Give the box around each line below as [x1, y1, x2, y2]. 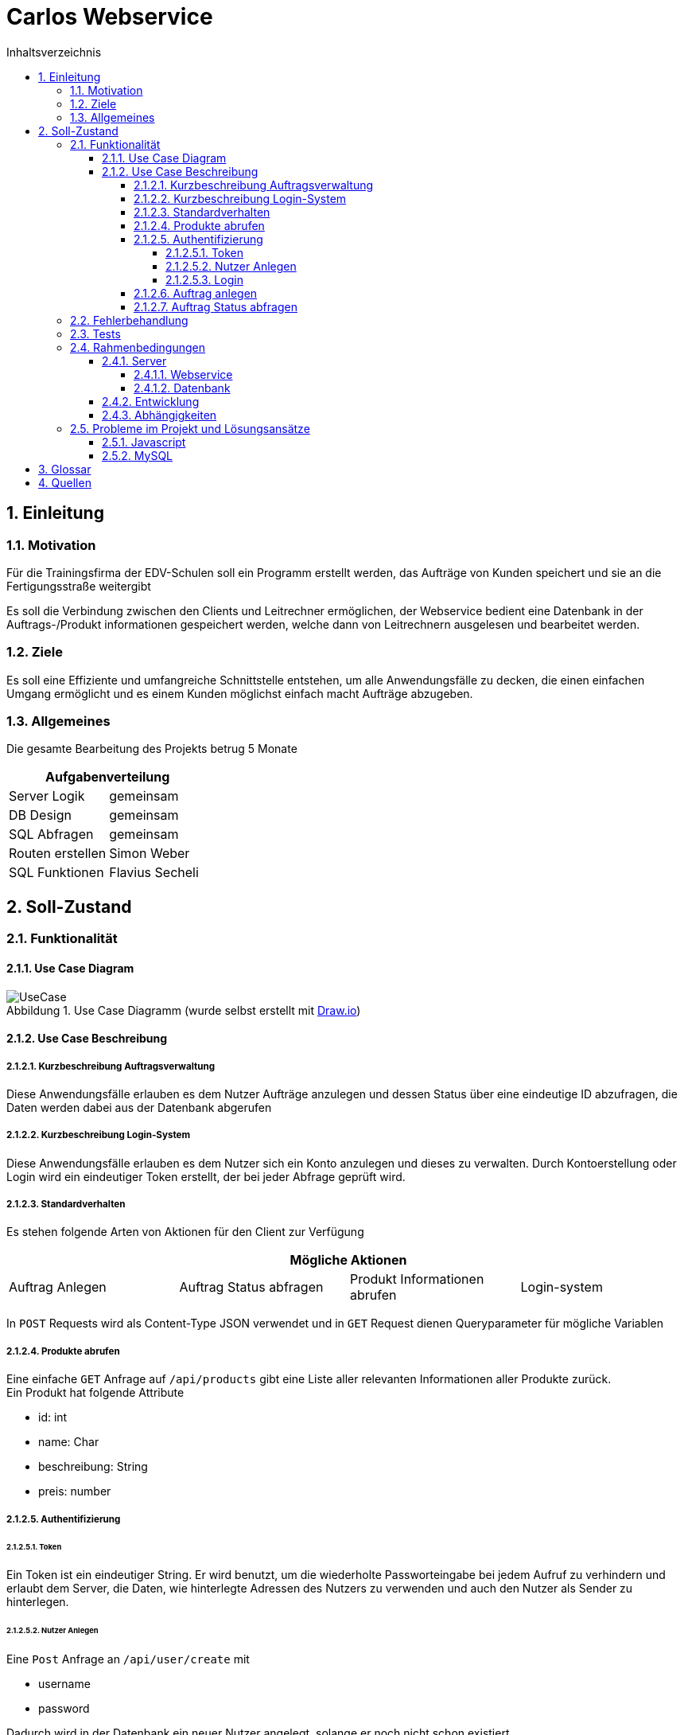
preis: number [38, 1484, 111, 1499]
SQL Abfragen [9, 826, 94, 843]
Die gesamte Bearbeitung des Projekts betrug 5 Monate [6, 742, 297, 756]
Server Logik [9, 788, 85, 805]
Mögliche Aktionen [290, 1252, 407, 1269]
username [38, 1677, 91, 1691]
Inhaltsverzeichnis [6, 45, 102, 59]
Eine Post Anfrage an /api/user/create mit [6, 1652, 250, 1667]
